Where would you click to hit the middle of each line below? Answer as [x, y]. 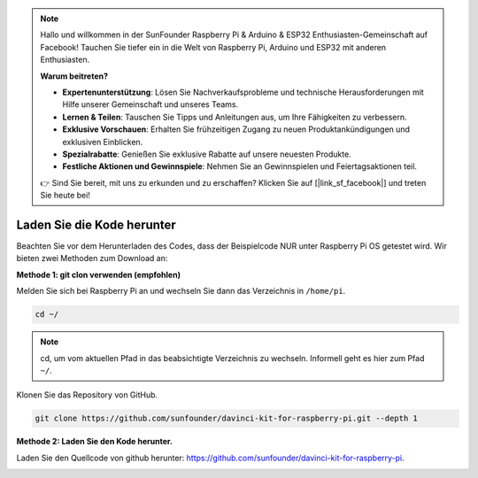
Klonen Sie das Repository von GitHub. [87, 395]
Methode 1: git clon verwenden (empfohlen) [99, 274]
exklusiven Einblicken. [103, 142]
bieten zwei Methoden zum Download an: [92, 258]
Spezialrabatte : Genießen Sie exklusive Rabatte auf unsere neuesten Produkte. [207, 154]
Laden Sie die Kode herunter [96, 224]
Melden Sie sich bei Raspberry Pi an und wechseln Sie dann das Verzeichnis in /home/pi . [181, 291]
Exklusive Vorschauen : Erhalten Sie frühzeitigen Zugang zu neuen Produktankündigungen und [236, 129]
